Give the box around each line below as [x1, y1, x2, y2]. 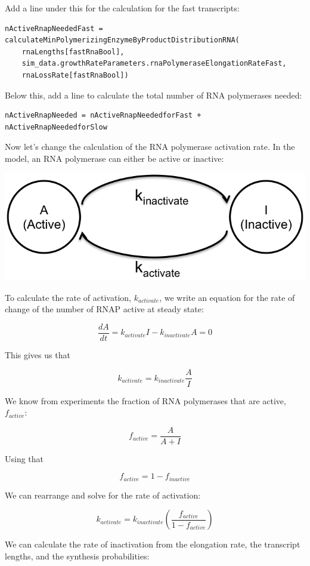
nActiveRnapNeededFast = [5, 24, 103, 33]
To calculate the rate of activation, [5, 291, 131, 303]
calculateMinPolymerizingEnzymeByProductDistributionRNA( [5, 36, 240, 45]
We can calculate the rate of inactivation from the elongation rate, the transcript [5, 538, 300, 550]
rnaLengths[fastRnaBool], [21, 47, 125, 56]
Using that [5, 452, 44, 465]
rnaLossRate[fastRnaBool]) [21, 70, 129, 79]
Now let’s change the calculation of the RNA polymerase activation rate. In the [5, 140, 295, 153]
